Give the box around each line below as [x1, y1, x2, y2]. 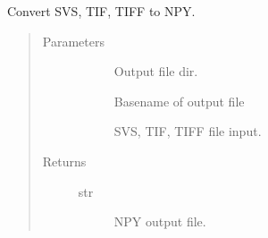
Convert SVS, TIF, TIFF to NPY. [7, 2, 196, 20]
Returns [42, 151, 87, 170]
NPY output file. [113, 212, 206, 231]
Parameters [42, 31, 105, 50]
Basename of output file [113, 91, 245, 110]
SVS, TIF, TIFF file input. [113, 122, 262, 140]
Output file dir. [113, 62, 198, 81]
